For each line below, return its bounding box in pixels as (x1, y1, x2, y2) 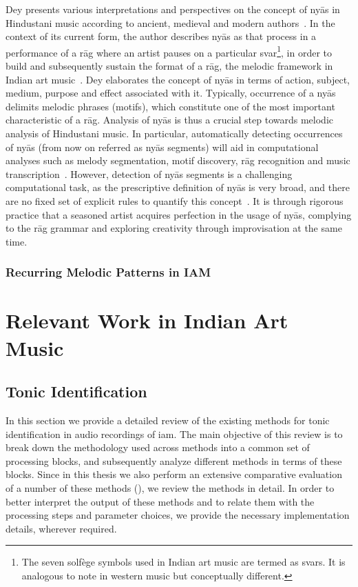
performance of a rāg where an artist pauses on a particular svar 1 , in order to (6, 43, 332, 59)
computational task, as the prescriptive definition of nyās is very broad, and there (6, 180, 350, 195)
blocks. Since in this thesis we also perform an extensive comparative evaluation (6, 467, 342, 481)
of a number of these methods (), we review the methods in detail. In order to (6, 480, 335, 495)
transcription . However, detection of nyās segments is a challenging (6, 166, 293, 181)
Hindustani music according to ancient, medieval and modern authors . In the (6, 15, 335, 30)
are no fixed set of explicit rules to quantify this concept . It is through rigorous (6, 193, 344, 208)
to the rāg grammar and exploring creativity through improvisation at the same (6, 221, 342, 235)
